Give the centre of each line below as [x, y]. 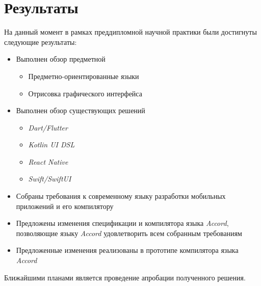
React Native [48, 161]
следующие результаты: [41, 42]
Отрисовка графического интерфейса [85, 93]
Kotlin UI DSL [51, 145]
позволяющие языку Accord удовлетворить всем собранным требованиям [129, 233]
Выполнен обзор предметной [61, 59]
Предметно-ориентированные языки [84, 76]
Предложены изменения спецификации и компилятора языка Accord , [122, 223]
